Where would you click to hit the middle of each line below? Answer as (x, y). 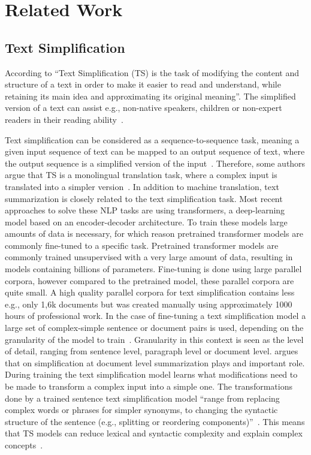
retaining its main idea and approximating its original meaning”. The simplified (150, 96)
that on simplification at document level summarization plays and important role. (155, 362)
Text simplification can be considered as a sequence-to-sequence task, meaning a (152, 139)
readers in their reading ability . (64, 119)
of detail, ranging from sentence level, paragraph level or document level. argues (152, 351)
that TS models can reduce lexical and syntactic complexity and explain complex (154, 433)
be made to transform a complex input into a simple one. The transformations (149, 386)
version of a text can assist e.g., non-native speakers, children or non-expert (144, 108)
